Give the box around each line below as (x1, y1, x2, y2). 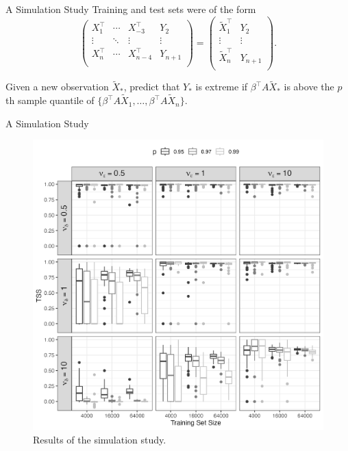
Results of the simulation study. (33, 432, 166, 446)
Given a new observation (5, 79, 109, 94)
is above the (284, 79, 334, 94)
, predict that (123, 79, 180, 94)
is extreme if (195, 79, 248, 94)
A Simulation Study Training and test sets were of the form (5, 2, 256, 16)
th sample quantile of (5, 93, 95, 107)
